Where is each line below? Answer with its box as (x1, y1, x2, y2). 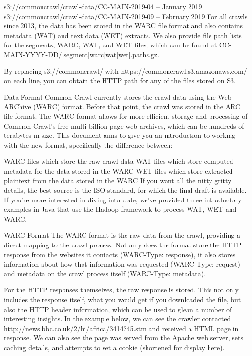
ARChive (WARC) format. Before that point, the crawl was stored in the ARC (4, 101, 241, 111)
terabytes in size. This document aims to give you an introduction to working (4, 130, 236, 140)
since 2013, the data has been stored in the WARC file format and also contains (4, 21, 243, 31)
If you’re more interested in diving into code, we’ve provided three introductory (4, 194, 242, 204)
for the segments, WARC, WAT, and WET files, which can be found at (4, 40, 217, 50)
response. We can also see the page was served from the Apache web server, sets (4, 333, 243, 343)
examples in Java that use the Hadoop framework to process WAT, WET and (4, 204, 237, 214)
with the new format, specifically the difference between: (4, 139, 173, 150)
